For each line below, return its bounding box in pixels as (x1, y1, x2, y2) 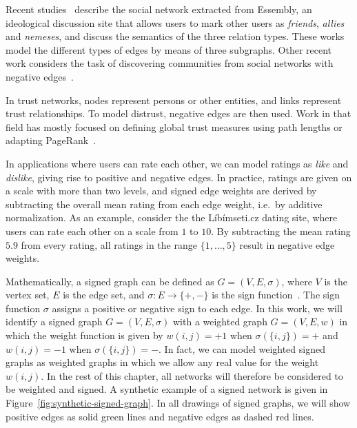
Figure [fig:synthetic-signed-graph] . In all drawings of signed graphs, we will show (6, 396, 351, 410)
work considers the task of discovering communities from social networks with (6, 56, 334, 70)
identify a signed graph (6, 314, 103, 329)
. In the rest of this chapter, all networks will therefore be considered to (41, 368, 343, 383)
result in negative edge (239, 237, 335, 252)
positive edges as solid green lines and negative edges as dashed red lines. (6, 409, 314, 423)
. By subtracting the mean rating (211, 223, 351, 238)
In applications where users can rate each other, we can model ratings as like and (6, 156, 349, 170)
